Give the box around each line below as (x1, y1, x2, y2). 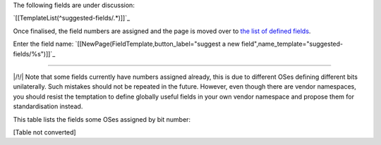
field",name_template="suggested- (241, 39, 344, 49)
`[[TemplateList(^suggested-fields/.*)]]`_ (13, 14, 131, 23)
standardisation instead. (13, 102, 83, 111)
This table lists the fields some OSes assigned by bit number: (13, 115, 190, 123)
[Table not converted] (13, 127, 77, 137)
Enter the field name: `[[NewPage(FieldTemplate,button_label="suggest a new (13, 39, 240, 49)
